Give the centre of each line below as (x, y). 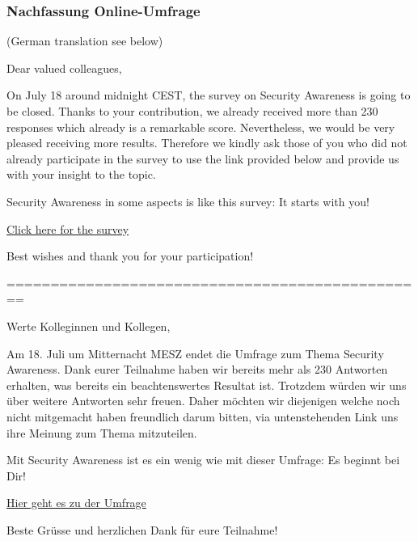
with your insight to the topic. (81, 174)
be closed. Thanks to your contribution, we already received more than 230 (192, 111)
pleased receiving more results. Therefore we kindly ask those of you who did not (207, 143)
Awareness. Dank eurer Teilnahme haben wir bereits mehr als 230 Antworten (197, 369)
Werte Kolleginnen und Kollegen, (89, 325)
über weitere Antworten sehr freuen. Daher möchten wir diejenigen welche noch (203, 401)
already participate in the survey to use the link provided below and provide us (203, 158)
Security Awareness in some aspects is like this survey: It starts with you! (188, 201)
